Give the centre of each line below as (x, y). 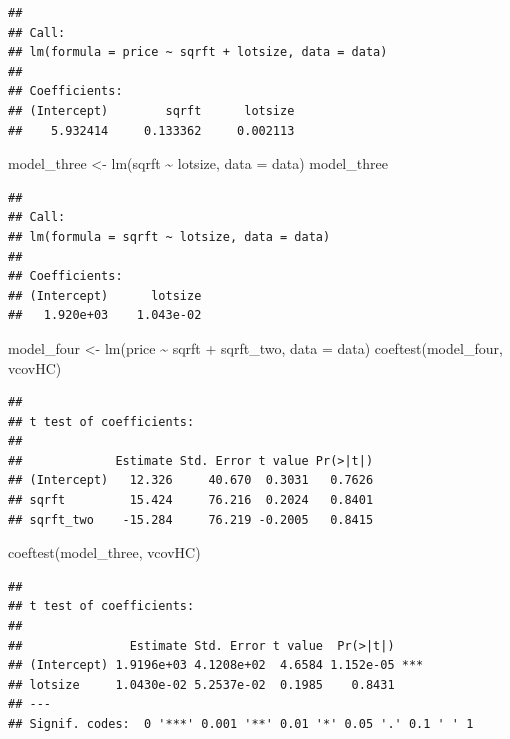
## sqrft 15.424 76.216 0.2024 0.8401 (191, 500)
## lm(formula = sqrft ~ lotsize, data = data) (169, 236)
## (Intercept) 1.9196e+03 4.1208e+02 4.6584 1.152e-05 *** (216, 665)
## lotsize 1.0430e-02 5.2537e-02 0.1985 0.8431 (201, 684)
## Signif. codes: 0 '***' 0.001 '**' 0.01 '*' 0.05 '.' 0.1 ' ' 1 (241, 724)
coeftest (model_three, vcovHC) (104, 552)
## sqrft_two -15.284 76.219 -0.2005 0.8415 (191, 519)
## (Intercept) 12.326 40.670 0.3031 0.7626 (191, 480)
